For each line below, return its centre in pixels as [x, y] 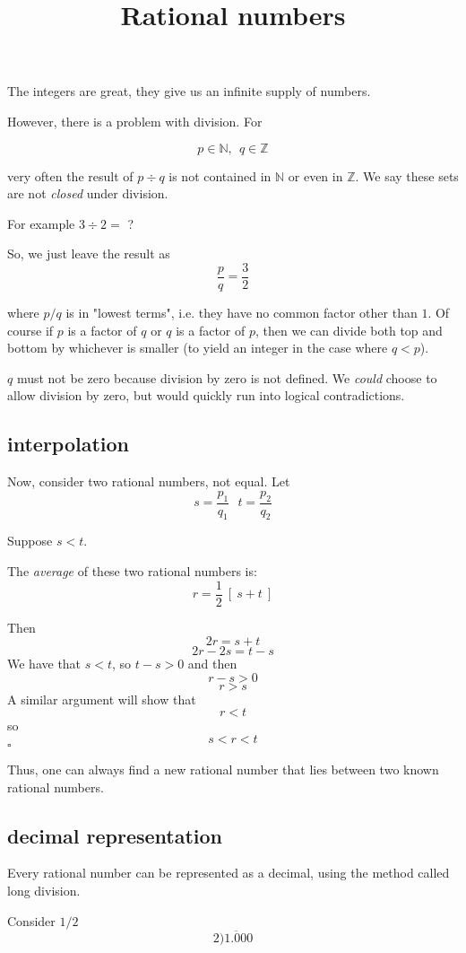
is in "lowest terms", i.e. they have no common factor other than [242, 312]
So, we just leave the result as [89, 254]
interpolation [69, 444]
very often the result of [70, 175]
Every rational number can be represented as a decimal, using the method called [229, 873]
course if [30, 330]
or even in [315, 175]
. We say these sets [407, 175]
